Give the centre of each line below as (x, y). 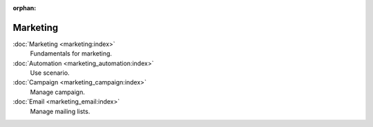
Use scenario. (50, 73)
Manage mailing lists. (60, 111)
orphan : (25, 8)
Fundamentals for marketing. (71, 54)
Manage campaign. (58, 92)
